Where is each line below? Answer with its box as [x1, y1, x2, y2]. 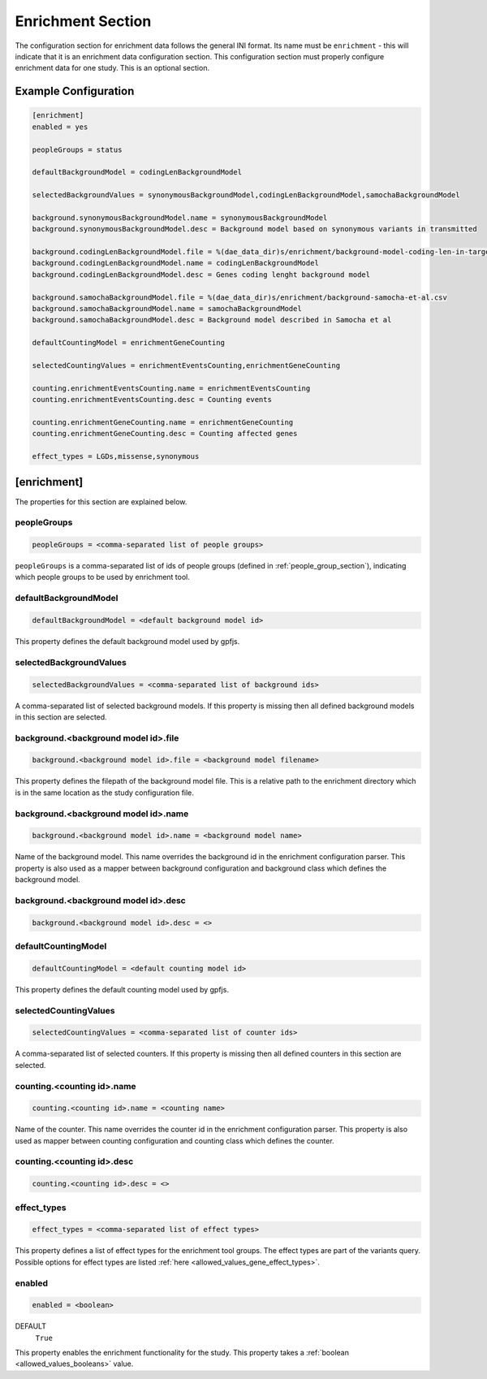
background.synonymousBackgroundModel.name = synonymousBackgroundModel [32, 213, 328, 223]
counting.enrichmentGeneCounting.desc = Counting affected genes [32, 429, 298, 439]
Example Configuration [15, 84, 135, 98]
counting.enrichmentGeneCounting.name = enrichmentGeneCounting [32, 417, 294, 426]
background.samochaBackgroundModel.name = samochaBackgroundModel [32, 304, 302, 313]
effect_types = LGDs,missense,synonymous [32, 452, 200, 461]
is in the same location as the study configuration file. [15, 788, 195, 798]
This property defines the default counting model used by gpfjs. [15, 984, 229, 994]
